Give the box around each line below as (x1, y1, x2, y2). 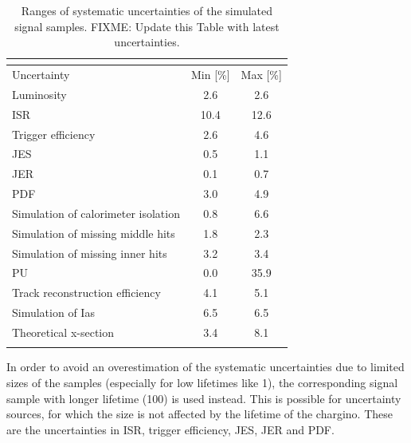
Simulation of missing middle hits (12, 224, 175, 241)
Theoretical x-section (12, 324, 115, 340)
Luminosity (12, 85, 67, 102)
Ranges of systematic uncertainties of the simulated (21, 2, 273, 18)
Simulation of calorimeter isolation (12, 204, 180, 221)
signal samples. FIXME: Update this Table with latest (14, 18, 280, 34)
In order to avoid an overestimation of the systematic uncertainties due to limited (6, 358, 405, 375)
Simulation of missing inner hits (12, 244, 167, 261)
